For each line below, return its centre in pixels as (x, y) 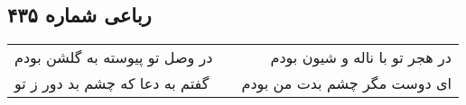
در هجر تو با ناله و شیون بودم (361, 57)
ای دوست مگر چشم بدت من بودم (346, 83)
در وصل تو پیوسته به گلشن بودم (114, 57)
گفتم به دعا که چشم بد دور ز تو (112, 83)
